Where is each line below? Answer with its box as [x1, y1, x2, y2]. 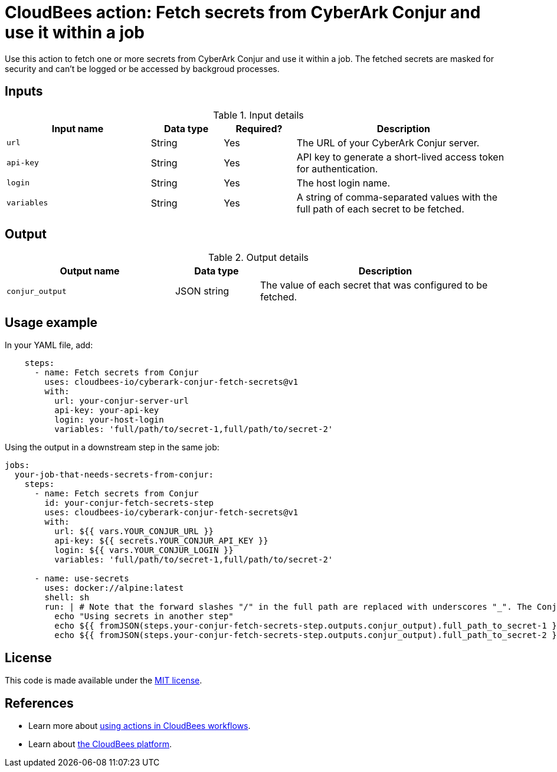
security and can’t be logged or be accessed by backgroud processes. [5, 63, 280, 74]
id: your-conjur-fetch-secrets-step [44, 498, 214, 508]
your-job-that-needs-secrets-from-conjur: [14, 470, 214, 480]
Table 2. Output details [208, 251, 309, 264]
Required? [235, 122, 283, 135]
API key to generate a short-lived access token [296, 151, 504, 163]
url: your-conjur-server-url [54, 396, 189, 406]
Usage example [5, 315, 98, 330]
